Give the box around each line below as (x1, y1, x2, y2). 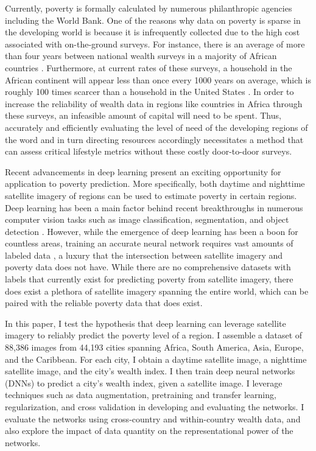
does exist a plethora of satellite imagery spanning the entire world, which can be (5, 284, 309, 297)
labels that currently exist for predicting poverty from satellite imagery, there (5, 273, 293, 285)
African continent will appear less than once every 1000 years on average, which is (5, 73, 311, 86)
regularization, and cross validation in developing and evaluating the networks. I (5, 400, 304, 413)
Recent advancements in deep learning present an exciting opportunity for (5, 165, 281, 178)
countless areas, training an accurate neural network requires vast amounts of (5, 237, 293, 250)
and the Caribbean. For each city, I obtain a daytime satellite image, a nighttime (5, 352, 307, 365)
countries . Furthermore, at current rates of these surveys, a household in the (5, 61, 292, 74)
